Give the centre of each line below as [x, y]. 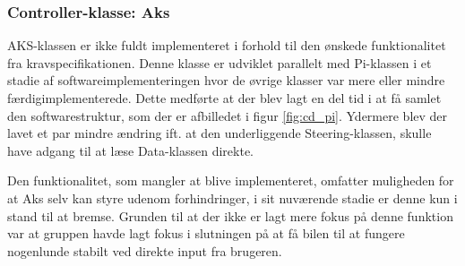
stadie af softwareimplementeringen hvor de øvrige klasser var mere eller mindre [226, 80]
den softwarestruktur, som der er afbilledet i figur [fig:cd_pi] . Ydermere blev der [228, 115]
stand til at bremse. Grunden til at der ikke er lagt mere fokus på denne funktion [230, 215]
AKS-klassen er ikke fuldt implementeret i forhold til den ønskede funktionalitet [227, 45]
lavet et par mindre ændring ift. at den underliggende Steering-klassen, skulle [220, 133]
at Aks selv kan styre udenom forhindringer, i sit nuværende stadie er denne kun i [232, 197]
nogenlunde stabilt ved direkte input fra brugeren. [145, 250]
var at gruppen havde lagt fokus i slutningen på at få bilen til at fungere [206, 233]
